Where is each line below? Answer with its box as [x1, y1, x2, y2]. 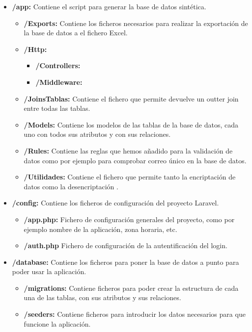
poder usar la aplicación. [12, 266, 86, 277]
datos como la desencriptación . [24, 181, 118, 191]
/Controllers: [35, 60, 81, 71]
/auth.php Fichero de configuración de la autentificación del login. [24, 240, 227, 251]
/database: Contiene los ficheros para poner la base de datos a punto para [12, 256, 239, 267]
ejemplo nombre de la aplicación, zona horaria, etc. [24, 224, 177, 234]
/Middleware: [35, 77, 83, 87]
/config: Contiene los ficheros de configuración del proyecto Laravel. [12, 198, 219, 208]
